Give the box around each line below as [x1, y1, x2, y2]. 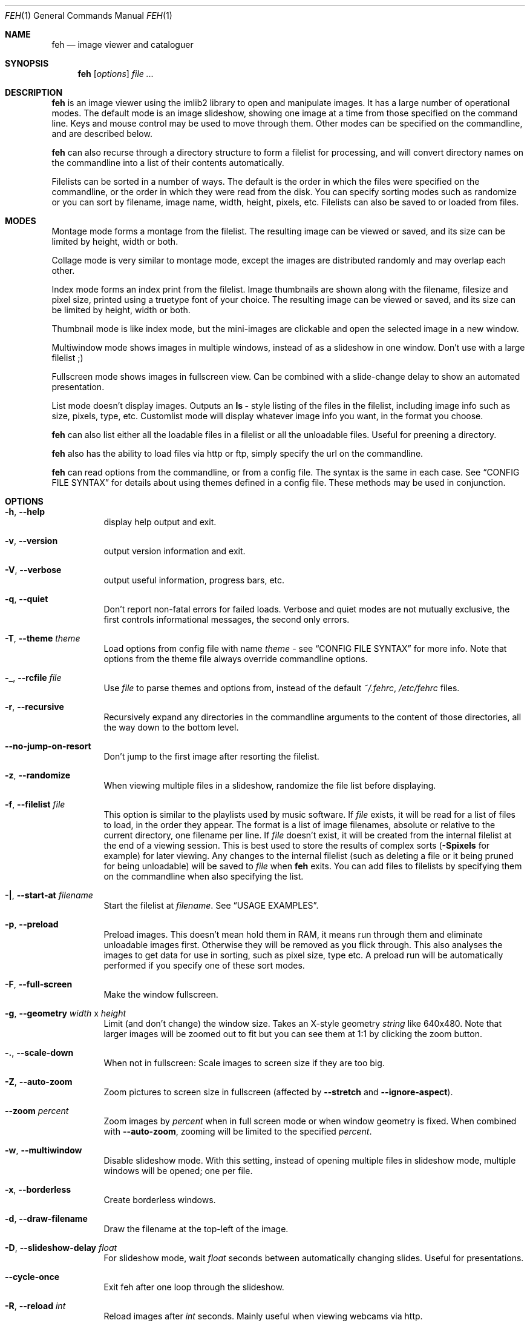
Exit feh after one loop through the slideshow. [103, 1282, 284, 1292]
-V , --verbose [5, 565, 62, 575]
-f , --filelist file [5, 799, 65, 809]
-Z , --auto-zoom [5, 1076, 73, 1087]
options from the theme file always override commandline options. [103, 654, 368, 664]
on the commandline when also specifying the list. [103, 871, 304, 881]
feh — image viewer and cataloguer [51, 39, 194, 50]
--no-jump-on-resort [5, 741, 91, 751]
